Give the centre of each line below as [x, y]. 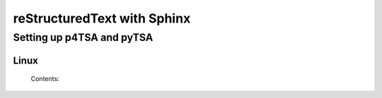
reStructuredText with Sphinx [102, 18]
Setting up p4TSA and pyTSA [83, 37]
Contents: [45, 79]
